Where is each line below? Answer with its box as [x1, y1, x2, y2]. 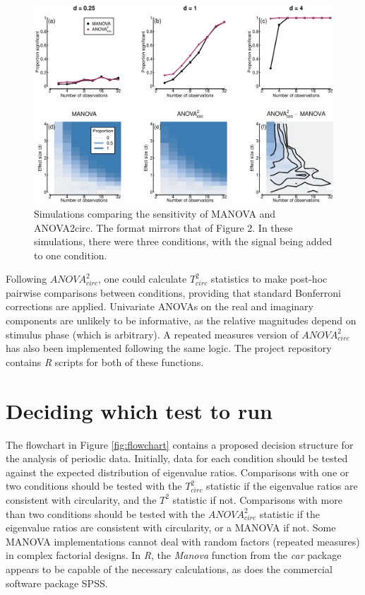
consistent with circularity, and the [6, 492, 157, 507]
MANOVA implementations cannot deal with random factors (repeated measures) [6, 534, 360, 548]
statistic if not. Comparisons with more [172, 492, 342, 507]
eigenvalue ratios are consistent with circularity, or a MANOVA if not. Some [6, 520, 336, 535]
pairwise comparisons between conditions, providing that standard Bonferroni [6, 285, 341, 300]
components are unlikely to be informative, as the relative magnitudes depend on [6, 313, 357, 328]
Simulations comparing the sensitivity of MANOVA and [34, 206, 276, 220]
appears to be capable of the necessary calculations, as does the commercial [6, 561, 333, 576]
